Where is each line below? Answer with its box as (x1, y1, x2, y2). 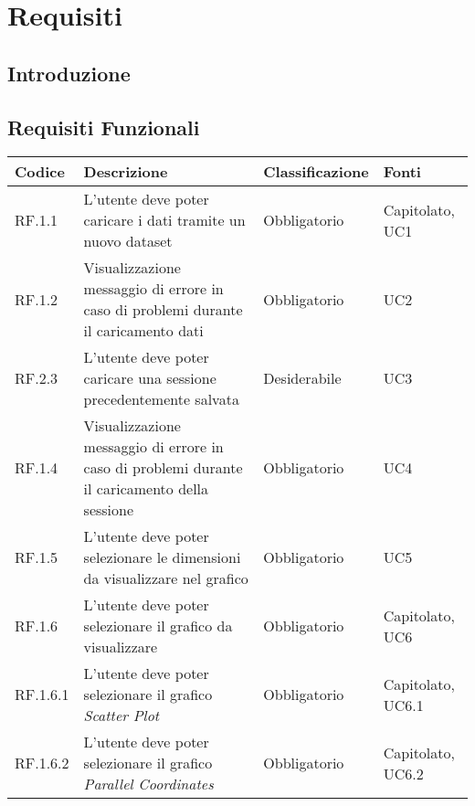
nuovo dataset (83, 230, 173, 252)
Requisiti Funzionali (7, 112, 200, 141)
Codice (15, 161, 65, 183)
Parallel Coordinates (83, 773, 214, 795)
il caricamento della (83, 478, 209, 500)
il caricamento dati (83, 320, 204, 342)
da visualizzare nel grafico (83, 567, 248, 589)
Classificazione (263, 161, 369, 183)
